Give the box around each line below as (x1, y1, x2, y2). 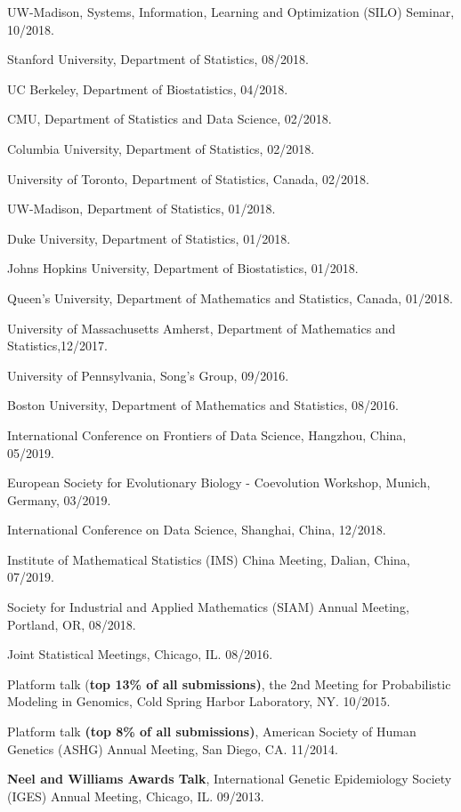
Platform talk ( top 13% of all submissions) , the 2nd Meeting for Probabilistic (7, 674, 451, 693)
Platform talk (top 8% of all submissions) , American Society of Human (7, 722, 417, 741)
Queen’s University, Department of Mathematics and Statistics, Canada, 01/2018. (7, 288, 453, 307)
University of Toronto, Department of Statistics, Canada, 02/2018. (7, 169, 369, 188)
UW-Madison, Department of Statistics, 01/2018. (7, 199, 276, 218)
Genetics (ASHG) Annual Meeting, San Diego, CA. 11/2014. (7, 739, 338, 758)
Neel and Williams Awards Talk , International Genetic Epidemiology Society (7, 769, 452, 788)
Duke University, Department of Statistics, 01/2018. (7, 229, 291, 247)
